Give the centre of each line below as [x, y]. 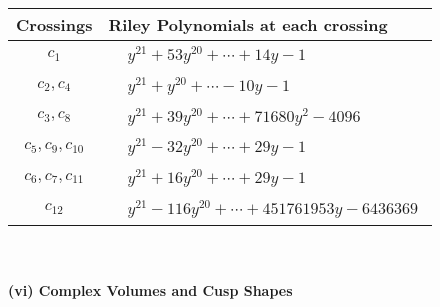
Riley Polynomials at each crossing [248, 24]
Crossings [54, 24]
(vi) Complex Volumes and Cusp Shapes [150, 290]
